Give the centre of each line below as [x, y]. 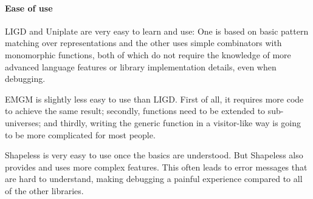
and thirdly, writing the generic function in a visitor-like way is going [172, 122]
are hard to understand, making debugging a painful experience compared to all [154, 179]
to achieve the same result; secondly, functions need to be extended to [135, 111]
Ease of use [29, 8]
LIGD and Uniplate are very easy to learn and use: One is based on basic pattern [157, 31]
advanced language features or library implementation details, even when [141, 66]
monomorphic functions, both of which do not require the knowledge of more [148, 54]
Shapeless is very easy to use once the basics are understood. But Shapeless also [154, 155]
